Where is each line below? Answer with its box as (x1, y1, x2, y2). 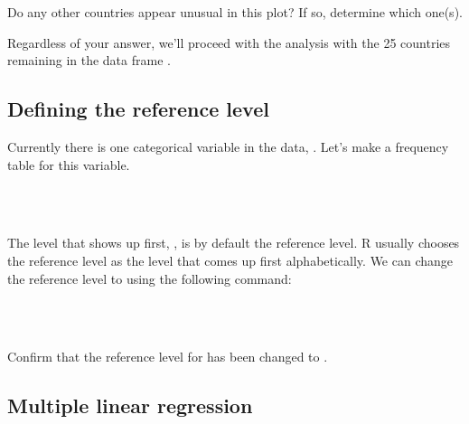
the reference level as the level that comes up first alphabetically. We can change (7, 250, 454, 269)
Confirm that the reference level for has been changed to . (7, 347, 328, 366)
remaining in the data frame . (7, 51, 171, 70)
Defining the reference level (7, 95, 269, 123)
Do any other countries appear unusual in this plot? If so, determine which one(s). (7, 3, 463, 21)
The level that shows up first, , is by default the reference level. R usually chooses (7, 233, 460, 252)
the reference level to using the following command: (7, 269, 292, 287)
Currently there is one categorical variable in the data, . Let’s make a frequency (7, 137, 449, 155)
